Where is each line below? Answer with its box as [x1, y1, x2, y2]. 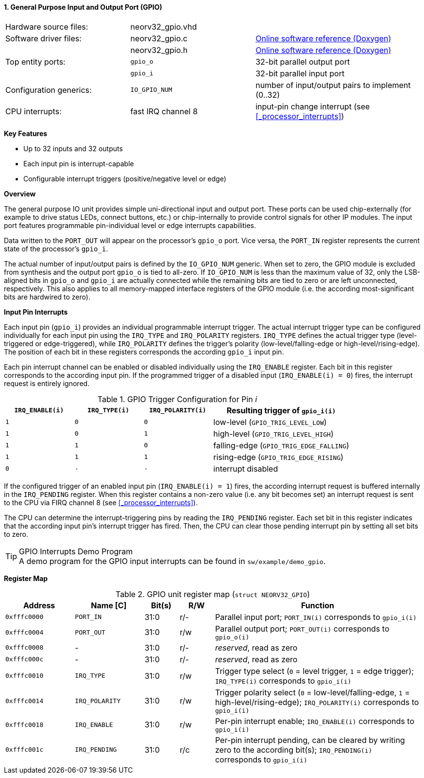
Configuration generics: [5, 85, 92, 95]
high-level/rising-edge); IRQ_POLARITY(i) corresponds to [215, 697, 419, 707]
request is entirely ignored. [4, 379, 90, 388]
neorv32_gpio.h [130, 45, 188, 55]
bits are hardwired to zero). [4, 292, 90, 301]
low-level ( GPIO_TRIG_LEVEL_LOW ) [213, 417, 327, 427]
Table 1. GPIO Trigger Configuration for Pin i [97, 394, 257, 404]
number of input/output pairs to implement [255, 80, 411, 90]
